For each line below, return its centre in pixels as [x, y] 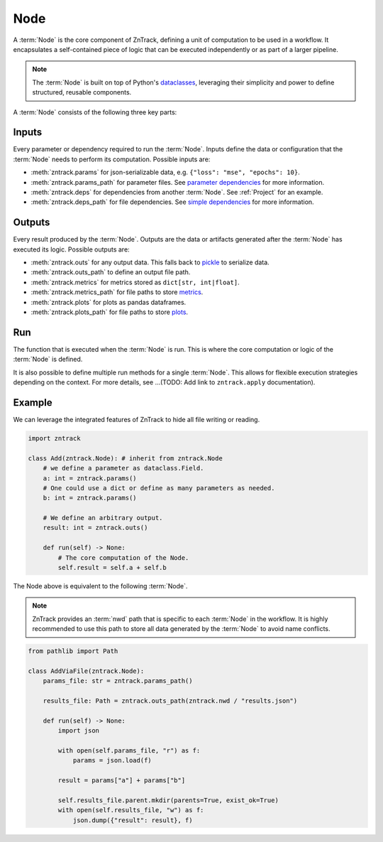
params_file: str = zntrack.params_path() [118, 681]
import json [78, 731]
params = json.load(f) [112, 761]
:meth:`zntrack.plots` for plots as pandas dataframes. [109, 302]
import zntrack [54, 438]
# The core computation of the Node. [123, 557]
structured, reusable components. [82, 92]
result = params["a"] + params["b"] [122, 781]
